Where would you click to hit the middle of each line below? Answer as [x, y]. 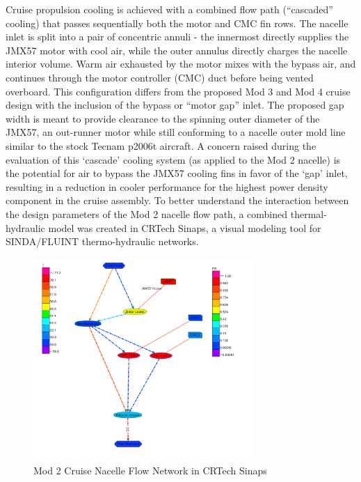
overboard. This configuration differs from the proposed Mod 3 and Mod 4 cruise [178, 91]
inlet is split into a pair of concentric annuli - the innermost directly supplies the [177, 37]
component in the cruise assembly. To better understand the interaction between [177, 200]
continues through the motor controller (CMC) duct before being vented [160, 77]
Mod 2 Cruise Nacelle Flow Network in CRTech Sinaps [150, 471]
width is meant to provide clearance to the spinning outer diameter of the [163, 118]
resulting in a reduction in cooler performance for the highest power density [167, 186]
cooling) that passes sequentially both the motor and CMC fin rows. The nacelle [177, 23]
